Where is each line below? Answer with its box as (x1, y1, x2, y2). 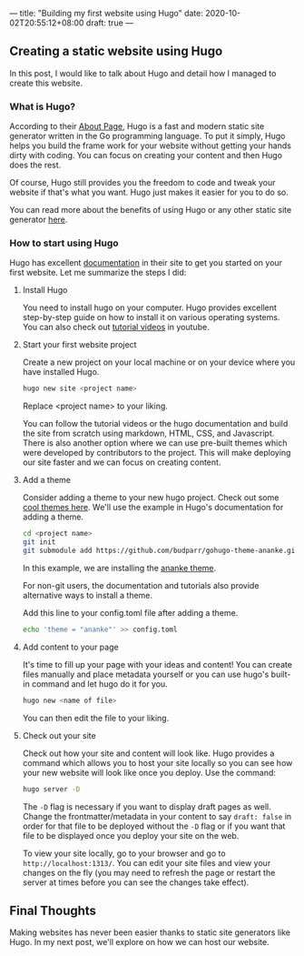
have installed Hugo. (22, 367, 100, 377)
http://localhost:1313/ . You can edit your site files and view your (22, 857, 271, 868)
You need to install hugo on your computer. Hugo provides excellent (22, 302, 277, 313)
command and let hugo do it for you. (31, 678, 168, 689)
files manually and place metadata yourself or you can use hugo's (22, 669, 270, 679)
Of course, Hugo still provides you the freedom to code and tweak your (9, 177, 276, 188)
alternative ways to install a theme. (22, 589, 152, 600)
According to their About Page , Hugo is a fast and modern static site (9, 121, 265, 132)
